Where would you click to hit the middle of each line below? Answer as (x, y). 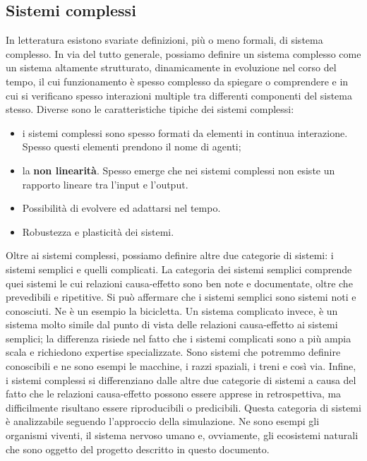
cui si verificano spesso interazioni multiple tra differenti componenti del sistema (179, 95)
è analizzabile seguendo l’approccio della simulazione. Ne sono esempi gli (163, 421)
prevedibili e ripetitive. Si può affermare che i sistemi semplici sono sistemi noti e (181, 297)
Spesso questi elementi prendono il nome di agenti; (132, 146)
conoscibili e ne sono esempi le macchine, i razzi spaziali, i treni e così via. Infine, (181, 366)
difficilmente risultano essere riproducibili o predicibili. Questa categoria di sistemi (183, 407)
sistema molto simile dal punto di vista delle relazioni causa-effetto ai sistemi (172, 324)
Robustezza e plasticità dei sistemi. (98, 231)
